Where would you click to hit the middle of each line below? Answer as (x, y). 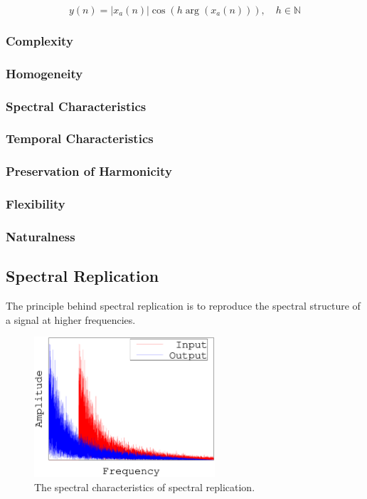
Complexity (39, 40)
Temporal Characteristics (80, 138)
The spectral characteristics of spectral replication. (145, 487)
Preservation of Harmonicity (89, 171)
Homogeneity (44, 73)
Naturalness (41, 236)
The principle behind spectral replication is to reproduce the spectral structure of (183, 306)
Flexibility (36, 204)
